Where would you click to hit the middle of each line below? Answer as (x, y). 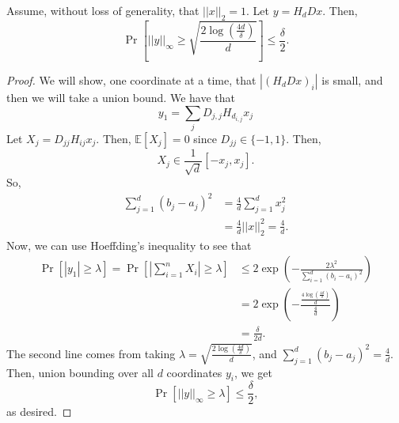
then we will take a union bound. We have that (121, 97)
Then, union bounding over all (80, 372)
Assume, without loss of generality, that (103, 10)
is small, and (352, 79)
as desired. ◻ (39, 412)
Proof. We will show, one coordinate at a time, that (131, 79)
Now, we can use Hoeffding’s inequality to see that (129, 245)
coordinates (194, 372)
